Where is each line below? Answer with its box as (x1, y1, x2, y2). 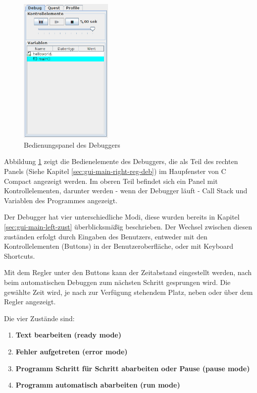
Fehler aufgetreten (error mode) (15, 346, 128, 356)
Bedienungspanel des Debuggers (24, 139, 120, 150)
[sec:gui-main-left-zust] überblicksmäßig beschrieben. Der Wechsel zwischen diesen (4, 222, 252, 232)
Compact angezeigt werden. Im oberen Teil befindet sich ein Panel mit (4, 175, 218, 186)
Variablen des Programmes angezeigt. (4, 195, 118, 205)
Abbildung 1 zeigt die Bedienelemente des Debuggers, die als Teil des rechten (4, 156, 238, 167)
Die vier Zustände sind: (4, 313, 75, 323)
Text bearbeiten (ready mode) (15, 330, 121, 340)
